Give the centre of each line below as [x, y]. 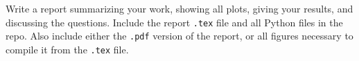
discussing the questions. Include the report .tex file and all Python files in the [174, 22]
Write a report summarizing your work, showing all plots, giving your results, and [179, 8]
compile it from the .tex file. [67, 49]
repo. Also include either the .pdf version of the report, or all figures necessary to [179, 36]
